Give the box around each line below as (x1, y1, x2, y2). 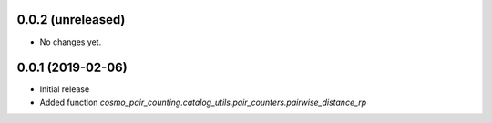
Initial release (39, 84, 90, 95)
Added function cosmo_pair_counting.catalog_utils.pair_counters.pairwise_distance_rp (39, 97, 367, 108)
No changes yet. (39, 36, 102, 47)
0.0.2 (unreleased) (16, 12, 126, 27)
